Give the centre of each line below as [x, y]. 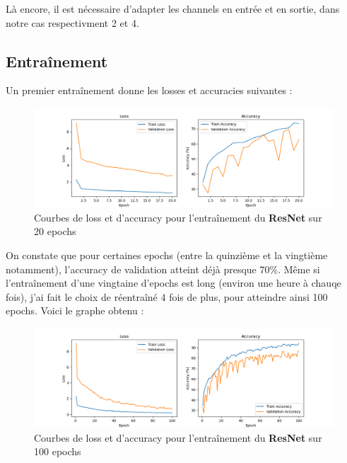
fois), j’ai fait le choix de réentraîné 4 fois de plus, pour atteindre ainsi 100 [167, 296]
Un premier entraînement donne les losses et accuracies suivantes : [149, 90]
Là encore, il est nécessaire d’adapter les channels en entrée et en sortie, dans [173, 8]
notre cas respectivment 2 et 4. [72, 22]
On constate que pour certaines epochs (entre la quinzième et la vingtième [167, 255]
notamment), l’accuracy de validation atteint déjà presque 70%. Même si [163, 269]
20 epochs [55, 231]
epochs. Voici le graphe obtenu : [75, 310]
